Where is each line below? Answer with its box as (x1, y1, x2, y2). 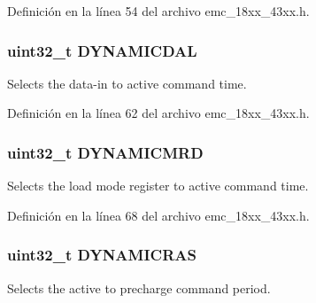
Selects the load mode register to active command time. (7, 176, 309, 195)
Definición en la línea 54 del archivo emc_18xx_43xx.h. (7, 2, 310, 19)
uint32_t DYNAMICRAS (7, 244, 197, 266)
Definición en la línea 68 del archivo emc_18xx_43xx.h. (7, 206, 310, 224)
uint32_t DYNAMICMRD (7, 141, 204, 163)
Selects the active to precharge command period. (7, 278, 271, 297)
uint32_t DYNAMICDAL (7, 39, 197, 61)
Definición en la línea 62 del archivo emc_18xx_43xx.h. (7, 104, 310, 122)
